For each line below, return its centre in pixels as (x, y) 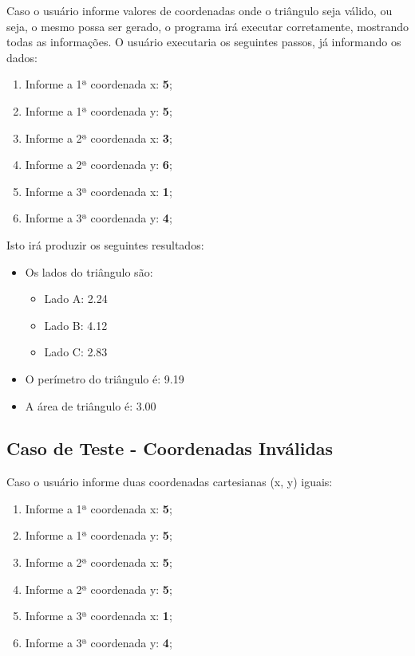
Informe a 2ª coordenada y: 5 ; (99, 589)
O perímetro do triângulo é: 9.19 (105, 378)
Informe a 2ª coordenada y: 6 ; (99, 165)
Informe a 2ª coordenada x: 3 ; (99, 137)
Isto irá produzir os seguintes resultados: (105, 244)
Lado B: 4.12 (76, 325)
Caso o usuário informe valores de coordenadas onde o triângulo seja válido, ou (200, 10)
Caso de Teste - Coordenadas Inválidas (170, 448)
